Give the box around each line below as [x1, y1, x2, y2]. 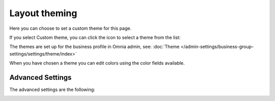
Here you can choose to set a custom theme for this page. [9, 25, 132, 31]
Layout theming [9, 8, 77, 19]
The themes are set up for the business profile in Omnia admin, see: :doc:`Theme [9, 43, 180, 50]
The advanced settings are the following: [9, 86, 95, 93]
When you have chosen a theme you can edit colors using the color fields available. [9, 60, 185, 66]
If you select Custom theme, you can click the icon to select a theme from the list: [9, 34, 181, 40]
